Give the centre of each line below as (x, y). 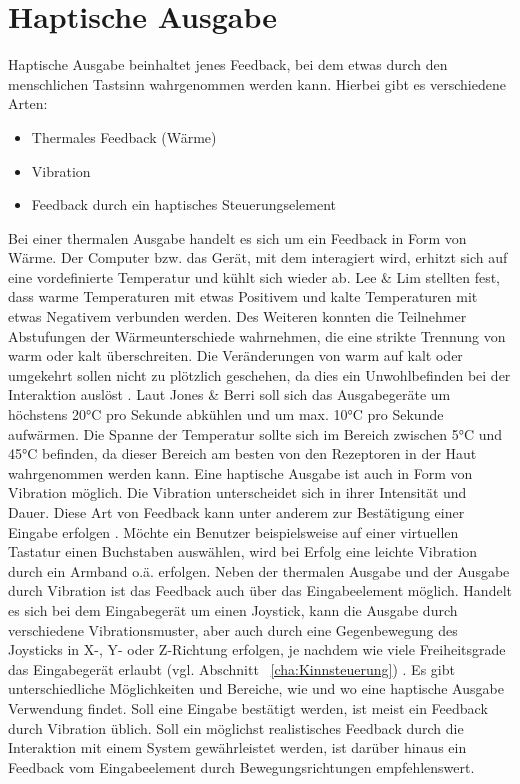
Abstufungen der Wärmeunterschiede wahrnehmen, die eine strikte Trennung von (257, 335)
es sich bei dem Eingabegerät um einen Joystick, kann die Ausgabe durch (233, 609)
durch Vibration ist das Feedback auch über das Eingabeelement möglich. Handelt (260, 590)
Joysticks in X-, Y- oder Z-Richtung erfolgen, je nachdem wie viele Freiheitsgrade (257, 649)
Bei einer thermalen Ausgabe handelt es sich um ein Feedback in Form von (237, 237)
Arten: (28, 103)
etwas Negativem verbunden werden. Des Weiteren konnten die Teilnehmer (237, 316)
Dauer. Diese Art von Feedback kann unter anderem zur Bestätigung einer (236, 512)
